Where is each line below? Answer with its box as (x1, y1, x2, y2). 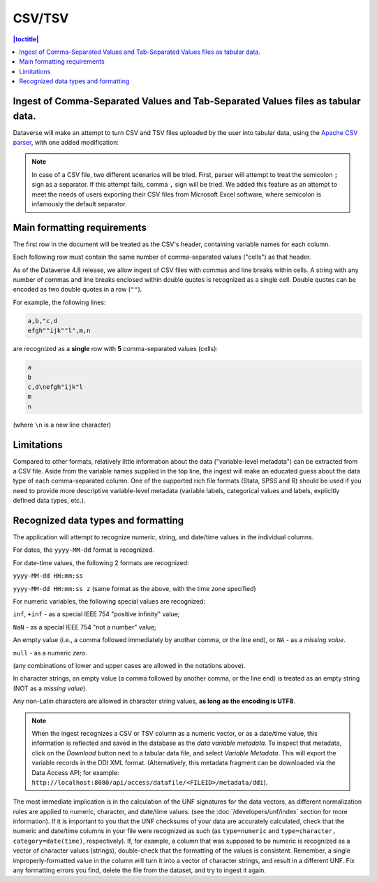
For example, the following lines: (13, 298, 106, 306)
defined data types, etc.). (13, 497, 86, 505)
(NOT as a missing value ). (13, 684, 87, 692)
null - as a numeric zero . (13, 648, 87, 657)
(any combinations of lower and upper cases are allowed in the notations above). (13, 661, 246, 669)
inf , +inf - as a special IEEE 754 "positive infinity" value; (13, 610, 180, 618)
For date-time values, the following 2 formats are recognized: (13, 558, 189, 567)
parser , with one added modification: (13, 138, 119, 146)
